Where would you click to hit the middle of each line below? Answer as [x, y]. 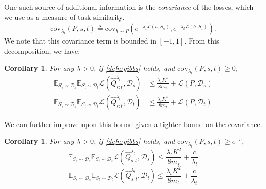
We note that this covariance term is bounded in [80, 41]
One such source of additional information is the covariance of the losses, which [129, 7]
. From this [202, 41]
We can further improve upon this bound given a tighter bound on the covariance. [133, 124]
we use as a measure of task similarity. [64, 17]
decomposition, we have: [42, 50]
